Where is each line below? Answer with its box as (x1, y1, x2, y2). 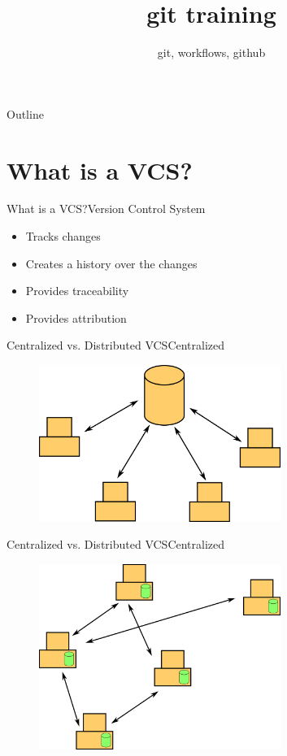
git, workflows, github (157, 44, 266, 61)
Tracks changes (25, 228, 101, 245)
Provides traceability (25, 282, 129, 299)
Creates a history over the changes (25, 254, 198, 272)
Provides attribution (25, 309, 127, 326)
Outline (7, 105, 44, 122)
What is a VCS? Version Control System (7, 200, 206, 217)
